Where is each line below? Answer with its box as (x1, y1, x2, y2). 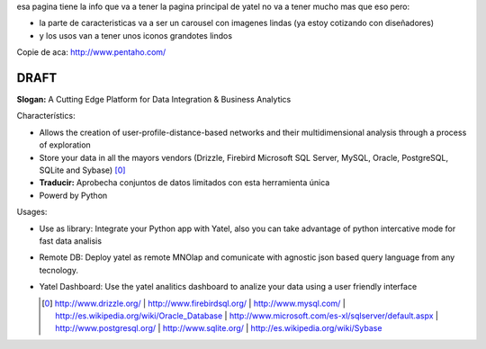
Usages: (16, 207, 48, 218)
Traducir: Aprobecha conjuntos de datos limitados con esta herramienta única (39, 177, 330, 188)
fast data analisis (39, 235, 103, 246)
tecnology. (39, 264, 78, 275)
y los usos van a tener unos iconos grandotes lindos (39, 30, 233, 40)
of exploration (39, 139, 92, 150)
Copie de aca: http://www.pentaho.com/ (16, 47, 166, 58)
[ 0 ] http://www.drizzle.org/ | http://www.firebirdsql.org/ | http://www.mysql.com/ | (41, 298, 346, 309)
